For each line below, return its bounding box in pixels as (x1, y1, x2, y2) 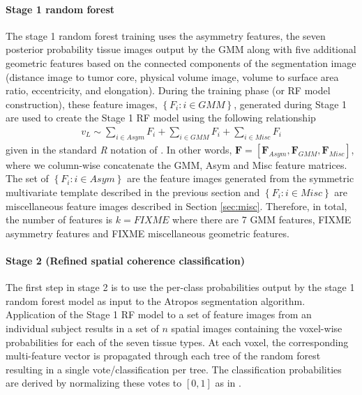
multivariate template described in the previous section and (6, 184, 260, 199)
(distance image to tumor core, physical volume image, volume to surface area (6, 69, 339, 84)
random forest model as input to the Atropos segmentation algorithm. (6, 293, 306, 308)
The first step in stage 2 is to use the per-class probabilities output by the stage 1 (6, 280, 355, 295)
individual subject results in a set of (6, 320, 159, 335)
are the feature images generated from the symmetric (127, 171, 354, 186)
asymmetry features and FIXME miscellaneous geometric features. (6, 225, 289, 240)
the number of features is (6, 212, 113, 227)
